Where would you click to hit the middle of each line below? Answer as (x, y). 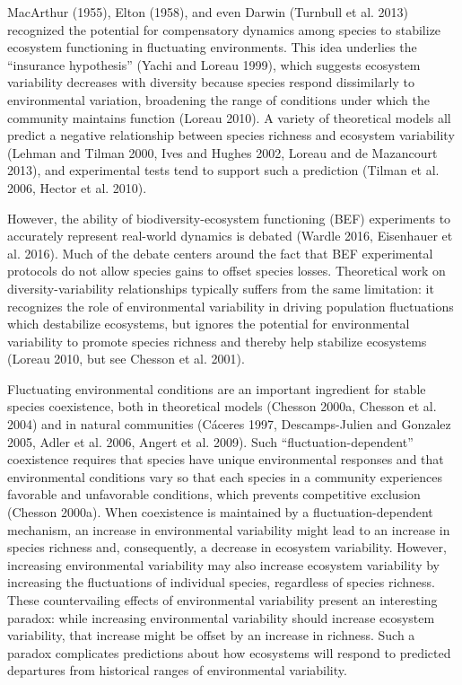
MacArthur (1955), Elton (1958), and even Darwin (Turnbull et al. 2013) (208, 12)
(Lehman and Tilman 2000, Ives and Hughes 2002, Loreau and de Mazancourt (222, 152)
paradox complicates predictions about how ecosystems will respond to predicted (229, 652)
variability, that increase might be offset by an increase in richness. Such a (211, 635)
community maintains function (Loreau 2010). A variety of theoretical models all (229, 117)
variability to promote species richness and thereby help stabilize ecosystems (217, 341)
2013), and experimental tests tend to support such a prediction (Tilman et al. (223, 170)
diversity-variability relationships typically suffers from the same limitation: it (221, 288)
